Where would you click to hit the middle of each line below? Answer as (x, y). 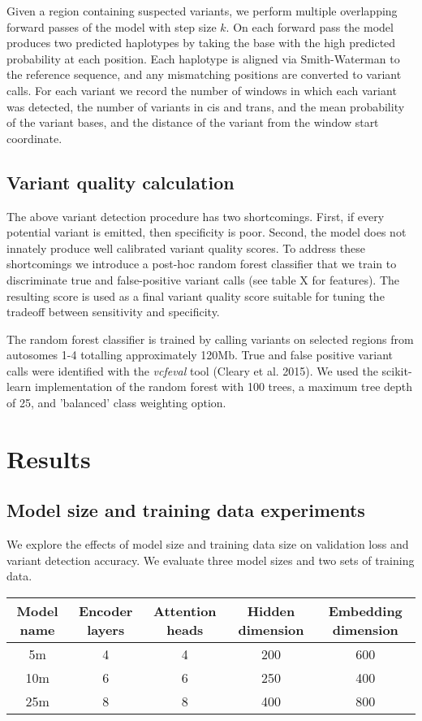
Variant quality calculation (121, 182)
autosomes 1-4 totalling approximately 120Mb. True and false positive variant (200, 355)
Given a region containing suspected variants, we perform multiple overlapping (202, 11)
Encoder (105, 611)
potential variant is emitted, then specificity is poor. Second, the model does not (207, 232)
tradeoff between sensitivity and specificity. (113, 312)
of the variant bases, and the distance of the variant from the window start (193, 122)
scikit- (397, 370)
